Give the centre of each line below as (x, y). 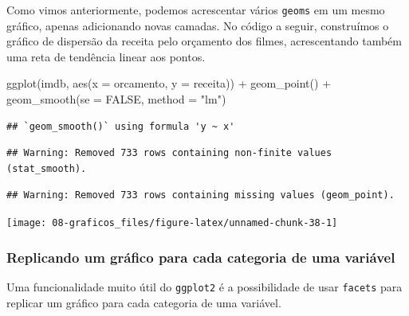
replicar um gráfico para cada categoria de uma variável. (144, 302)
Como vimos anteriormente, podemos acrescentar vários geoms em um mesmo (196, 10)
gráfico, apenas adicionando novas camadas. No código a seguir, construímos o (198, 25)
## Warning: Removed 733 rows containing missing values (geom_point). (201, 195)
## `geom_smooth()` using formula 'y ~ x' (121, 126)
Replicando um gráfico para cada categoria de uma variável (201, 257)
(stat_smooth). (47, 168)
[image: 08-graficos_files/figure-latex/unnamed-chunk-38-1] (172, 223)
